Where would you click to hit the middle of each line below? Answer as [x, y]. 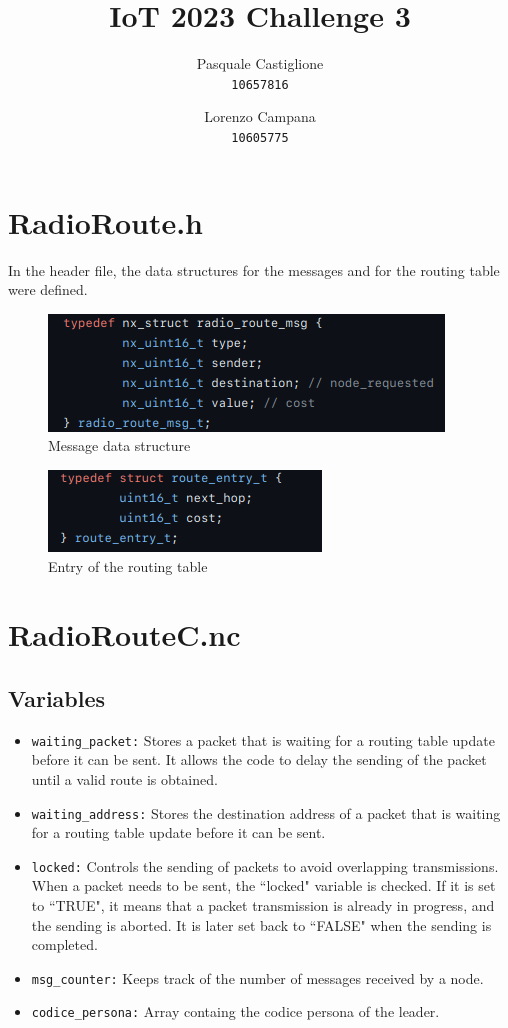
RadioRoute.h [105, 221]
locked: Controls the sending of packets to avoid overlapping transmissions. [265, 865]
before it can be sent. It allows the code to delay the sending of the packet [259, 759]
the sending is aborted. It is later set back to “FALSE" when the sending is [261, 924]
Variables [57, 697]
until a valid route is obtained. [124, 778]
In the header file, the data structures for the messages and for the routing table [254, 269]
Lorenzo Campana [260, 116]
